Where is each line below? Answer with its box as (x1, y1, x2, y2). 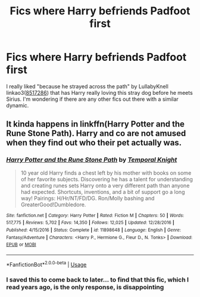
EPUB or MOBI (6, 242, 37, 248)
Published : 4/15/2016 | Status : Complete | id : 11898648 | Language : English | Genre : (6, 227, 182, 233)
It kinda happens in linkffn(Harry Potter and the (6, 119, 185, 129)
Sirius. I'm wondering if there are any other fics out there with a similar (6, 95, 179, 103)
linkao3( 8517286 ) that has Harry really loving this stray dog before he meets (6, 89, 193, 96)
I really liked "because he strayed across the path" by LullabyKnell (6, 82, 168, 90)
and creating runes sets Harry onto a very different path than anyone (20, 182, 190, 189)
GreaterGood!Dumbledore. (20, 201, 86, 208)
